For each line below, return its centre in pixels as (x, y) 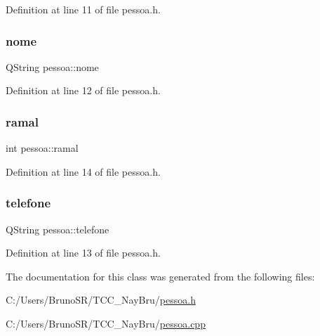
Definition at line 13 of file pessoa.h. (83, 253)
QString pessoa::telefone (58, 229)
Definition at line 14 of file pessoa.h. (83, 171)
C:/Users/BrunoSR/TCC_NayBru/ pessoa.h (101, 300)
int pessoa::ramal (42, 148)
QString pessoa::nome (52, 66)
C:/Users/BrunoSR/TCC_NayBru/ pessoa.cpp (106, 323)
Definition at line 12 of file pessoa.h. (83, 90)
